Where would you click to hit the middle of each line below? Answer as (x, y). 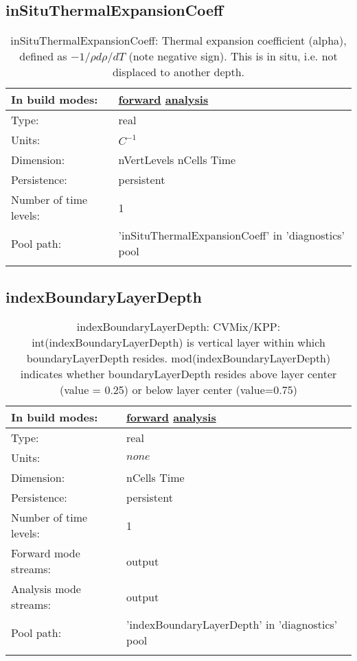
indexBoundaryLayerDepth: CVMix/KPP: (178, 327)
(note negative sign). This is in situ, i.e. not (233, 56)
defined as (43, 56)
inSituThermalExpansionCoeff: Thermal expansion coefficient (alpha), (178, 40)
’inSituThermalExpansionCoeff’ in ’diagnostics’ (232, 235)
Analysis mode (46, 589)
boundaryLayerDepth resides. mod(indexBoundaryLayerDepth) (178, 358)
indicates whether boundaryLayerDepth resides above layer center (178, 374)
